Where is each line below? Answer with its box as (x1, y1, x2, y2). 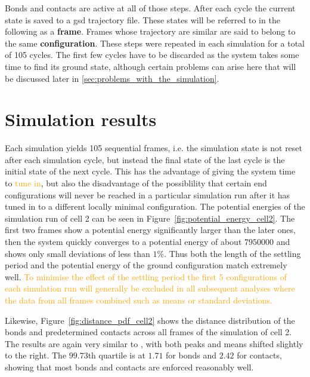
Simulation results (5, 107, 157, 131)
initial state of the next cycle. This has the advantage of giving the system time (5, 165, 296, 177)
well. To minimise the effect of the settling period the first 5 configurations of (5, 270, 287, 283)
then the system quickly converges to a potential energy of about (5, 235, 242, 248)
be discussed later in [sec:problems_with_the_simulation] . (5, 72, 219, 84)
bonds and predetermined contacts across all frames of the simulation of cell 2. (5, 326, 292, 338)
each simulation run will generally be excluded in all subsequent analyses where (5, 282, 295, 295)
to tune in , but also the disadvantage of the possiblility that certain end (5, 177, 267, 189)
